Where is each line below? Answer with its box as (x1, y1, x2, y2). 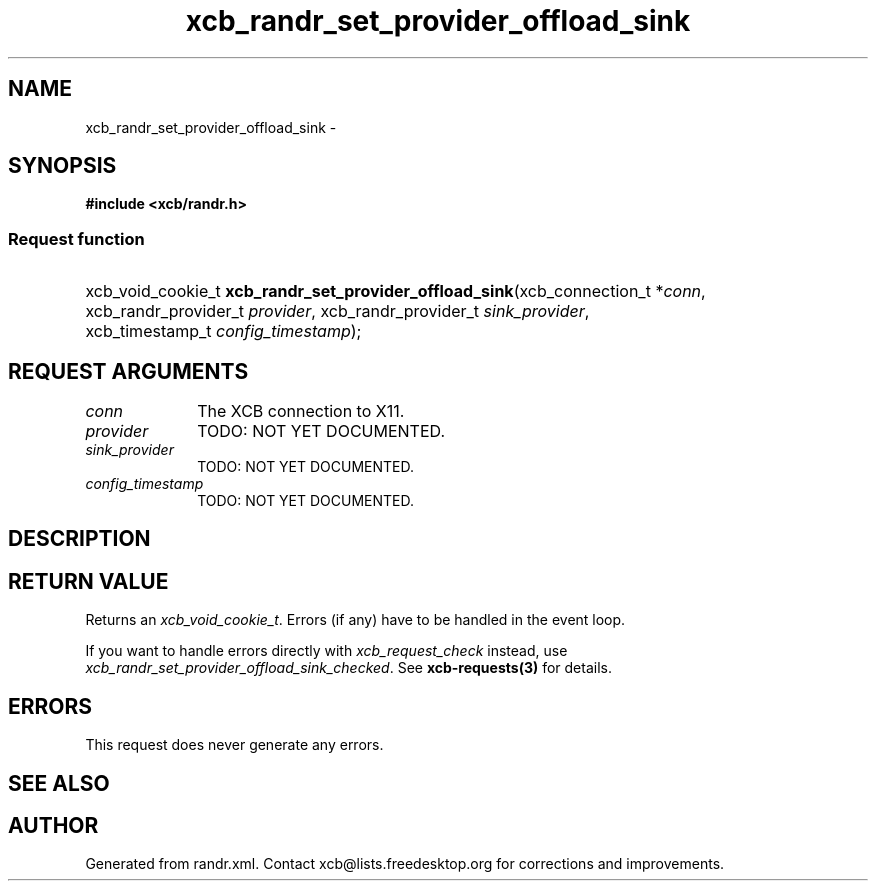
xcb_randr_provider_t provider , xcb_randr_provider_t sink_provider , (85, 301, 590, 322)
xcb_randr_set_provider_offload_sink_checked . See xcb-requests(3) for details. (85, 659, 612, 677)
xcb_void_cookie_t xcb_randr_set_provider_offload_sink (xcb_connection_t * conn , (85, 281, 706, 302)
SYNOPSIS (8, 153, 117, 179)
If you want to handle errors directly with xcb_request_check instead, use (85, 642, 568, 660)
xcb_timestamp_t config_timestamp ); (85, 321, 362, 342)
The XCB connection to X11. (197, 401, 405, 422)
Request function (8, 228, 145, 249)
